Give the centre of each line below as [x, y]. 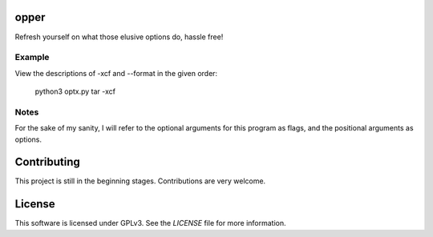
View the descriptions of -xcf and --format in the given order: [116, 73]
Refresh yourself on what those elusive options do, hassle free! [119, 37]
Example [32, 58]
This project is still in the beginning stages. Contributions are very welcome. [140, 181]
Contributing [47, 162]
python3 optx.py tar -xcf [75, 91]
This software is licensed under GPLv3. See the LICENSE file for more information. [150, 223]
